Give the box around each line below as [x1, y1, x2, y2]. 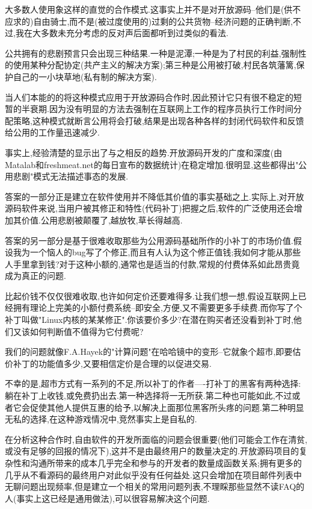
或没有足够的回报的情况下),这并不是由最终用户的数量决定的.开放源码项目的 [5, 445, 299, 457]
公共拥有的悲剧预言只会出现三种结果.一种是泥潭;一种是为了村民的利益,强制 [5, 46, 298, 59]
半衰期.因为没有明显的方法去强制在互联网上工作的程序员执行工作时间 [21, 102, 293, 115]
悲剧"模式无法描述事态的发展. [13, 170, 129, 183]
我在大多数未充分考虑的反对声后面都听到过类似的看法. [15, 27, 228, 39]
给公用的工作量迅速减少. [5, 126, 100, 139]
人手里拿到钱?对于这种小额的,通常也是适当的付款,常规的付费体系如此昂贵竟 [5, 257, 300, 270]
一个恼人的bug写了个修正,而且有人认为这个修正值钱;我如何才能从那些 [29, 246, 301, 258]
